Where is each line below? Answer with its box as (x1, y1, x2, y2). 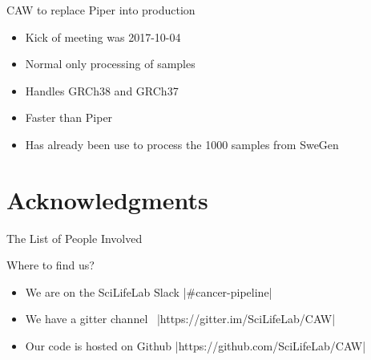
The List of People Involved (6, 229, 143, 246)
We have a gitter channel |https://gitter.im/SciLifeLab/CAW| (25, 310, 336, 327)
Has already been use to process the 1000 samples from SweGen (25, 136, 339, 152)
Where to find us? (6, 257, 95, 273)
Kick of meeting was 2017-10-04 (25, 28, 181, 45)
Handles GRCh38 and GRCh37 (25, 82, 179, 99)
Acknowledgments (6, 183, 208, 216)
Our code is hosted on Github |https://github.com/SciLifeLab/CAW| (25, 338, 366, 354)
